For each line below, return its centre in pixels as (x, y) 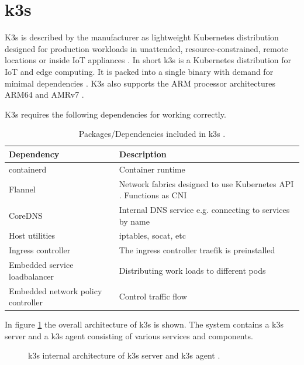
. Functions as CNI (153, 195)
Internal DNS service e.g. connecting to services (204, 209)
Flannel (22, 189)
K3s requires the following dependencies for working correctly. (115, 114)
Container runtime (152, 169)
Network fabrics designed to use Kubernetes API (206, 183)
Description (143, 154)
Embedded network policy (56, 290)
